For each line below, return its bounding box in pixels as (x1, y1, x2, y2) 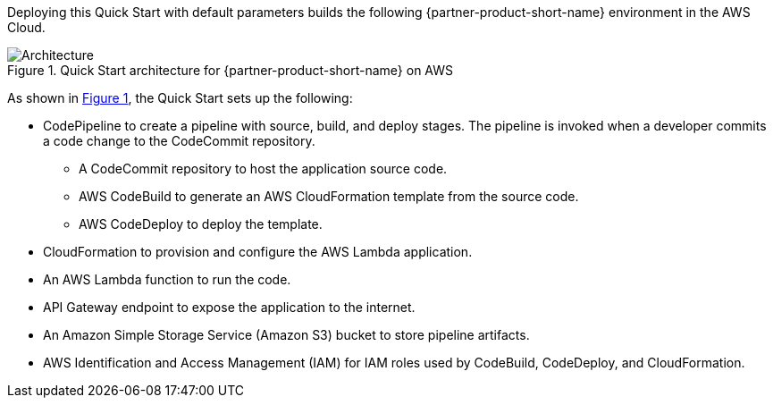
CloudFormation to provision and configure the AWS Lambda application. (43, 244, 473, 259)
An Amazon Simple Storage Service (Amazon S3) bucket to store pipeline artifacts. (43, 327, 530, 342)
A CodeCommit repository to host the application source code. (79, 161, 448, 176)
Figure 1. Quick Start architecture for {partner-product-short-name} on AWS (7, 63, 454, 78)
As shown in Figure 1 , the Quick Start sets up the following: (7, 90, 353, 105)
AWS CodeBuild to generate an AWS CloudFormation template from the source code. (79, 189, 579, 204)
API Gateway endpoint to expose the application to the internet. (43, 300, 416, 315)
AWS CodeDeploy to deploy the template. (79, 216, 323, 232)
